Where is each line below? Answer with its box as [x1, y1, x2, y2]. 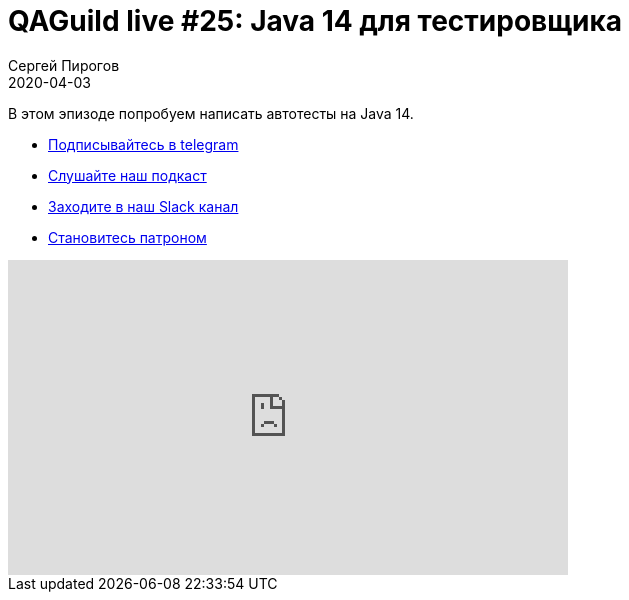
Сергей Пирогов [8, 56, 120, 74]
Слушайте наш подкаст [48, 166, 207, 184]
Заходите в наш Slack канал [48, 197, 239, 215]
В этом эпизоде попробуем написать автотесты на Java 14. [8, 104, 414, 122]
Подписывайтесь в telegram [48, 135, 239, 153]
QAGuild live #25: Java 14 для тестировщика [8, 4, 623, 38]
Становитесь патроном [48, 228, 207, 246]
